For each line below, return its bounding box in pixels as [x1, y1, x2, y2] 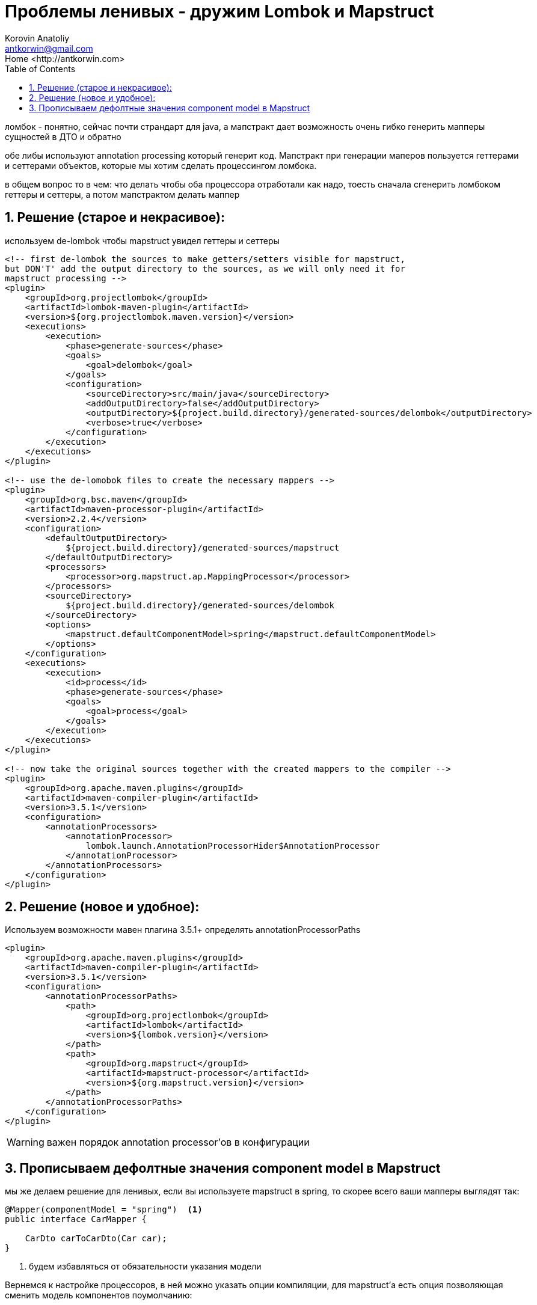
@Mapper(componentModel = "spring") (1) [5, 1205, 203, 1215]
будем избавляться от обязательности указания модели [29, 1261, 262, 1272]
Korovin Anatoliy [5, 32, 70, 43]
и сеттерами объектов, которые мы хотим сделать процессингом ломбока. [5, 160, 317, 171]
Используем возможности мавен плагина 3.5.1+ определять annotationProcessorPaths [5, 925, 361, 935]
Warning [7, 1136, 44, 1149]
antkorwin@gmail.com [5, 43, 93, 53]
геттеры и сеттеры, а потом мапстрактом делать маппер [5, 189, 240, 200]
